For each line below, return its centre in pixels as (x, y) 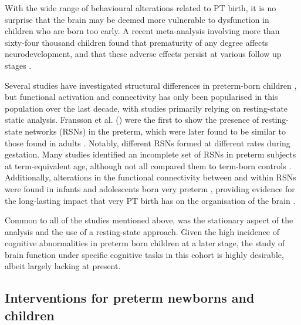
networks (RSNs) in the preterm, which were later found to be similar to (155, 131)
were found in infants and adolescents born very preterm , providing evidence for (150, 188)
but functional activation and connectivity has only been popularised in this (141, 97)
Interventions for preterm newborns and (130, 298)
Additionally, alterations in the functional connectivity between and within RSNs (150, 177)
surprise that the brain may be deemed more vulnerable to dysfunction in (137, 19)
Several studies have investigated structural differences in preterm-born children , (151, 85)
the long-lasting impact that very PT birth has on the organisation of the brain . (150, 200)
